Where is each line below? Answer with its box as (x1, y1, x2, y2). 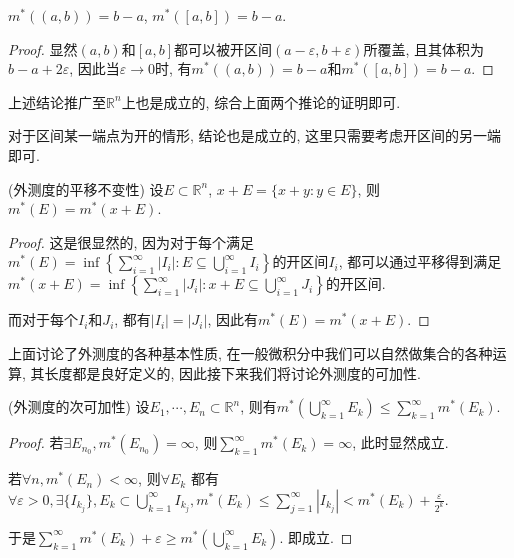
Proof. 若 (8, 432, 64, 453)
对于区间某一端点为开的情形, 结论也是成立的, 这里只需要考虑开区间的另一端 (8, 125, 502, 146)
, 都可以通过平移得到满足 (338, 251, 502, 272)
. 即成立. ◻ (279, 526, 353, 547)
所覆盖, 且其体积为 (363, 38, 484, 59)
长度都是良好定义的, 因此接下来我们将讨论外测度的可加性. (44, 362, 421, 383)
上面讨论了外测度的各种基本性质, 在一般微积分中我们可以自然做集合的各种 (8, 342, 493, 363)
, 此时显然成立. (352, 432, 449, 453)
